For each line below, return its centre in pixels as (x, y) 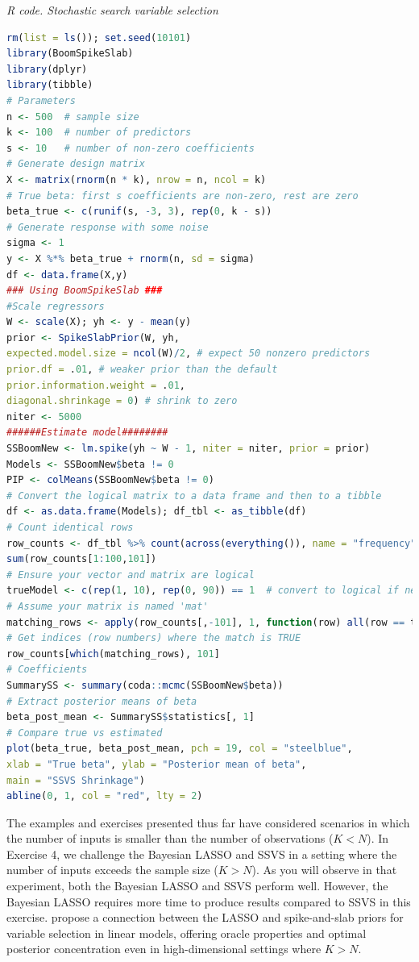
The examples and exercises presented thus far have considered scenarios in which (208, 822)
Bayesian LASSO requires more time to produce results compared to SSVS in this (209, 901)
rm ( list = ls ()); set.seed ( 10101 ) (99, 37)
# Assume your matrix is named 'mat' (108, 606)
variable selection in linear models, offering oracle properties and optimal (187, 933)
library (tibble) (50, 85)
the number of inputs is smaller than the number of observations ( (170, 838)
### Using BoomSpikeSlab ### (85, 291)
